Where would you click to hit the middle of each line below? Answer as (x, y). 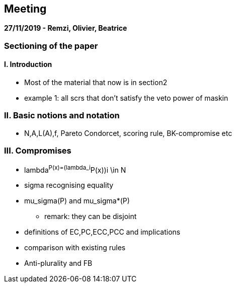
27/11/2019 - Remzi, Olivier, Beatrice (66, 28)
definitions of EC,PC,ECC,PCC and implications (102, 232)
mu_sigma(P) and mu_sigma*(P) (77, 201)
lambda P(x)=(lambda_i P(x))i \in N (75, 169)
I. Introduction (28, 64)
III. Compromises (38, 151)
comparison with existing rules (75, 248)
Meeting (25, 9)
